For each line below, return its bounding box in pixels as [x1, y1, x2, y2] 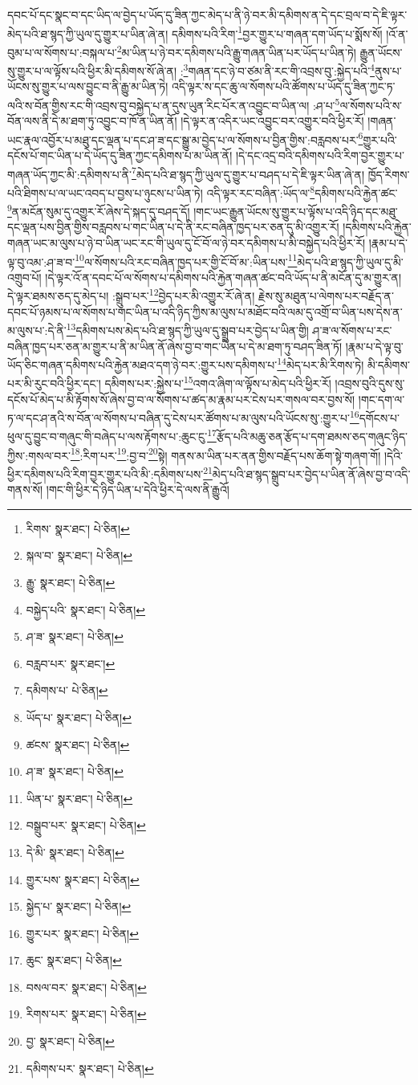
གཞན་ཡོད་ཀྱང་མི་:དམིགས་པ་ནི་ [7, 165, 132, 182]
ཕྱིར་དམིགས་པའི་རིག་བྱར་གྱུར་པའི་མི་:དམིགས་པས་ [7, 465, 204, 482]
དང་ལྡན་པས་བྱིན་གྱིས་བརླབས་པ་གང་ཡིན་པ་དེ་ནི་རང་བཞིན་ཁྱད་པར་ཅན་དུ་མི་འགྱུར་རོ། [7, 218, 339, 235]
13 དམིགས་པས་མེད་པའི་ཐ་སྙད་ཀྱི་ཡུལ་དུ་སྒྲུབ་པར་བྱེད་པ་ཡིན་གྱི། [66, 320, 309, 338]
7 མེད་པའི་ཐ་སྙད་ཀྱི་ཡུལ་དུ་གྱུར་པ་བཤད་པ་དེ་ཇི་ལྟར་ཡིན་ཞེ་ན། [132, 163, 365, 182]
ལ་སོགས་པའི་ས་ [339, 96, 403, 113]
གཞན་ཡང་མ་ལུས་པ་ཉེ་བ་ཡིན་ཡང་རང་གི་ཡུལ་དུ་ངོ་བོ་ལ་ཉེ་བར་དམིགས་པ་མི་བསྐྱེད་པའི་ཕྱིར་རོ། [7, 234, 366, 251]
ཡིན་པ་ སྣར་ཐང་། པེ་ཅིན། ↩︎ [26, 789, 133, 806]
